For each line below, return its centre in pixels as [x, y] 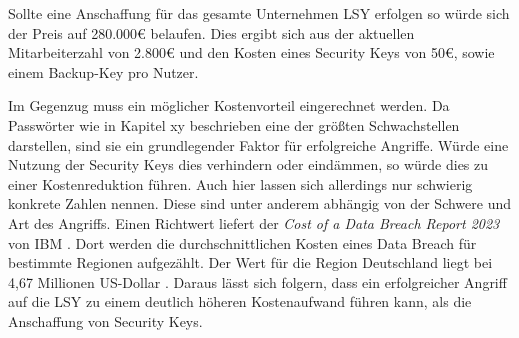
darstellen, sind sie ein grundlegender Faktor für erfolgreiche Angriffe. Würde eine [258, 144]
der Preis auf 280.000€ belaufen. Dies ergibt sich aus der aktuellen [211, 32]
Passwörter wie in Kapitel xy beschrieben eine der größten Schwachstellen [234, 124]
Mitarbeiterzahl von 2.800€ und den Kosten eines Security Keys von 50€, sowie [251, 52]
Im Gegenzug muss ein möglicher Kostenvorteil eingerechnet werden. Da [229, 105]
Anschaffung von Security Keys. [105, 320]
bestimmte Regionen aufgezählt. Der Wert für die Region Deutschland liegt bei [250, 262]
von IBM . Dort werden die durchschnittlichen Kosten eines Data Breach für [242, 242]
